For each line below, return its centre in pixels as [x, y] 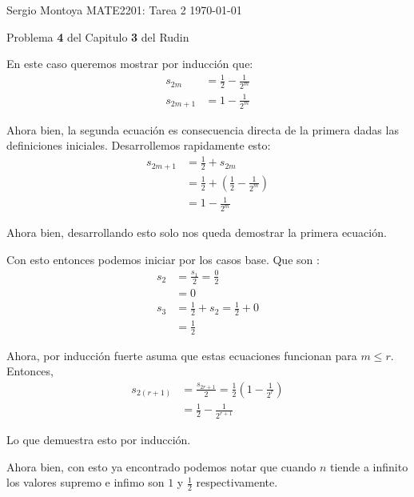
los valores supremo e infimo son [86, 482]
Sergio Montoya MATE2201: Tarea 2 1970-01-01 [124, 10]
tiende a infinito [369, 466]
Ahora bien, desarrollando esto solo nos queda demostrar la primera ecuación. [197, 232]
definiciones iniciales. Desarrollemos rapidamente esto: [139, 145]
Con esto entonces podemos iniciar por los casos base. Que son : [163, 259]
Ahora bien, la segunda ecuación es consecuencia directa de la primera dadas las [203, 129]
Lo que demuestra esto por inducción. [99, 440]
